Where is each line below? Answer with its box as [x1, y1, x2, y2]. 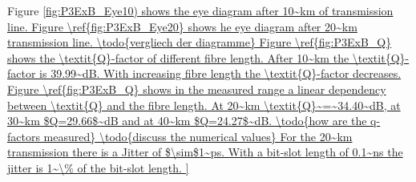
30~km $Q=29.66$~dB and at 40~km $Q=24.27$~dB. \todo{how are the [7, 112, 367, 129]
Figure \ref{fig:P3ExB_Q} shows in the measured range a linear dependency [7, 80, 386, 97]
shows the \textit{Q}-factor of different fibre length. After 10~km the [7, 49, 349, 66]
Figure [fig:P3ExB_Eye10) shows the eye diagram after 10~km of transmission [7, 2, 394, 18]
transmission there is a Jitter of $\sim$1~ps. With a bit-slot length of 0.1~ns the [7, 144, 403, 160]
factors [7, 127, 40, 144]
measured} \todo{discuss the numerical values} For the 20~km [43, 127, 353, 144]
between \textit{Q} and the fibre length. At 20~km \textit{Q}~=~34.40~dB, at [7, 96, 401, 113]
